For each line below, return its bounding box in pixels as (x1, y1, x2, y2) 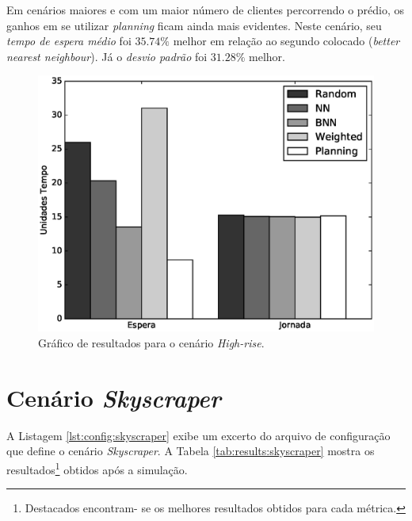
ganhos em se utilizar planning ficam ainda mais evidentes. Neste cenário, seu (6, 17, 382, 33)
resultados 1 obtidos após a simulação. (6, 458, 188, 477)
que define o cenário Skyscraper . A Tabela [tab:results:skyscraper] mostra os (6, 442, 375, 459)
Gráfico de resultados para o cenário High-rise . (38, 334, 265, 351)
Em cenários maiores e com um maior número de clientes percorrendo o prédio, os (6, 2, 405, 17)
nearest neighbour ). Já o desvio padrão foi (6, 48, 208, 64)
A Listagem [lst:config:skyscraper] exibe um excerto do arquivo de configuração (6, 427, 391, 443)
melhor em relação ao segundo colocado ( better (173, 33, 400, 49)
